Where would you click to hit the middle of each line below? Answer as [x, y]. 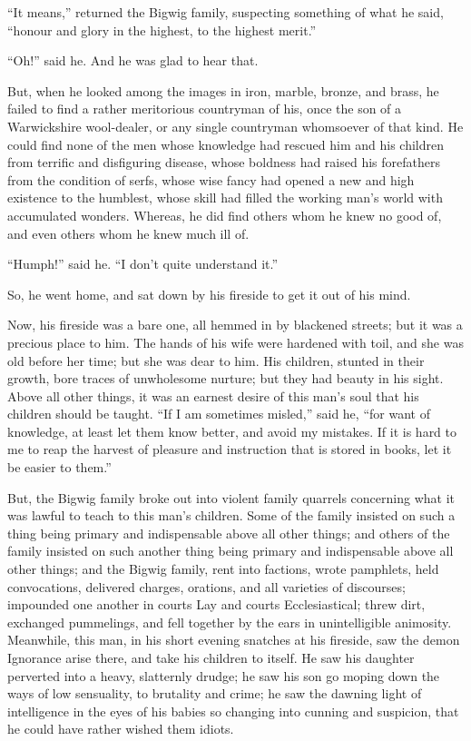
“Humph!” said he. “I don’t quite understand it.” [143, 264]
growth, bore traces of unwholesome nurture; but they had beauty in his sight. [226, 378]
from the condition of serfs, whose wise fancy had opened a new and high [211, 179]
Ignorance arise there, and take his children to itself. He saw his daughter [211, 657]
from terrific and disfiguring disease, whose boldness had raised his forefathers [224, 162]
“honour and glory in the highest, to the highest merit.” [162, 30]
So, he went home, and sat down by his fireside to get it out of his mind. [209, 294]
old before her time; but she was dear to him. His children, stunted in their [216, 360]
